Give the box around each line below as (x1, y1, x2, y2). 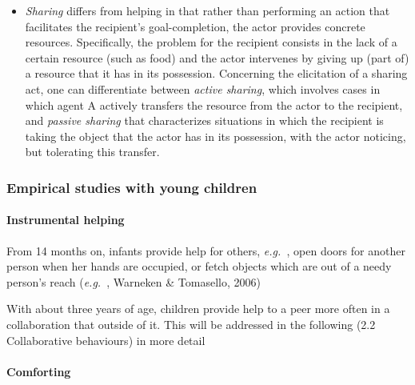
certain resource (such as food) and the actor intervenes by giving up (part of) (25, 49, 409, 66)
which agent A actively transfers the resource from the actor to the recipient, (25, 96, 403, 113)
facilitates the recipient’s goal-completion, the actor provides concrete (25, 18, 365, 34)
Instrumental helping (6, 211, 125, 228)
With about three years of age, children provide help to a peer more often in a (6, 300, 390, 317)
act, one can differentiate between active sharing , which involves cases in (25, 80, 381, 97)
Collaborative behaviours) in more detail (6, 331, 206, 348)
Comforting (6, 363, 71, 379)
